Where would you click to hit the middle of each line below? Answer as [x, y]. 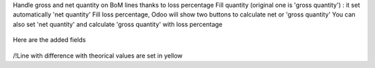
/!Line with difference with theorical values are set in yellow [98, 56]
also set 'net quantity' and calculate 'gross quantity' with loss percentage [118, 24]
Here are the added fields [49, 40]
